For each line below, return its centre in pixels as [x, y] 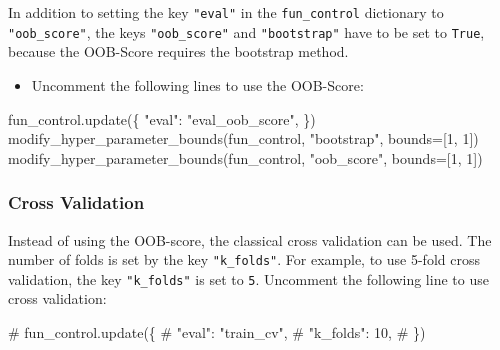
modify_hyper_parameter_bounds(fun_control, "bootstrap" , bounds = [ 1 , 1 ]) [243, 138]
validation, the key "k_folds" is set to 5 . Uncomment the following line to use [248, 278]
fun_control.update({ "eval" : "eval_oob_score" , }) [162, 118]
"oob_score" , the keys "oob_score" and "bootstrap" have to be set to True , [246, 31]
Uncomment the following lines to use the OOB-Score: [197, 84]
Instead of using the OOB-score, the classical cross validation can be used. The [250, 239]
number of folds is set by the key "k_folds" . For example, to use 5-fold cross [244, 259]
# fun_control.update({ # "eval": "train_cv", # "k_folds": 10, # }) [217, 332]
